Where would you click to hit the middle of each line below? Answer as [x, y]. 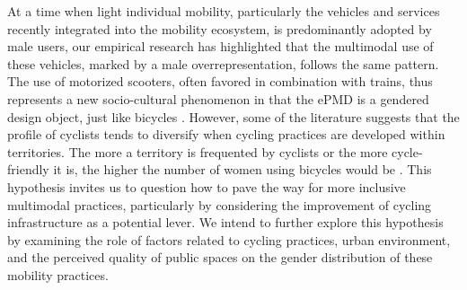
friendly [28, 169]
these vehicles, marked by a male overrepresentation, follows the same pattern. [223, 63]
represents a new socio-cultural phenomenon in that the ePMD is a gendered [218, 98]
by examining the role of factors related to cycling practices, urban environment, [229, 239]
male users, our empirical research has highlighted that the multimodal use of [220, 46]
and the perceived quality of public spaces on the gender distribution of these [220, 257]
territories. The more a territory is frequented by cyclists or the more [198, 151]
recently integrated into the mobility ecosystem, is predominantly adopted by [220, 28]
